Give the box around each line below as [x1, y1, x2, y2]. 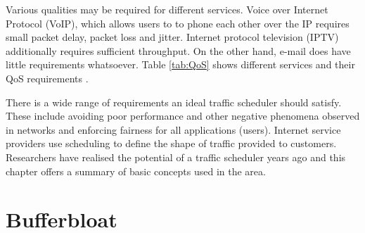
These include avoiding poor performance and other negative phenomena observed [6, 108, 360, 123]
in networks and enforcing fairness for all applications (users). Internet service [6, 122, 341, 137]
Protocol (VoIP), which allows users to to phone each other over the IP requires [6, 15, 350, 30]
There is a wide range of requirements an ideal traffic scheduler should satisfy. [6, 94, 342, 109]
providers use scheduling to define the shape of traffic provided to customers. [6, 136, 337, 151]
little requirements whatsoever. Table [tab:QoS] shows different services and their [6, 57, 355, 72]
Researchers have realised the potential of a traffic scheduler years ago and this [6, 149, 346, 164]
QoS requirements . [6, 70, 89, 85]
